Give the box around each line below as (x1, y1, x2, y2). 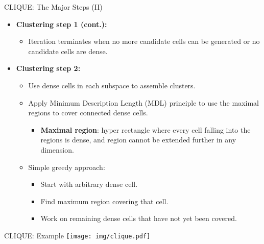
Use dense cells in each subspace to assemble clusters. (28, 80, 196, 90)
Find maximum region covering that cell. (40, 196, 169, 206)
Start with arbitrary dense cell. (40, 179, 138, 189)
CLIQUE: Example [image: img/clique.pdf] (4, 230, 151, 240)
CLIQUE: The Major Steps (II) (4, 2, 103, 12)
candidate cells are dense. (28, 45, 108, 56)
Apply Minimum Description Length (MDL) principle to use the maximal (28, 97, 259, 108)
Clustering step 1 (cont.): (16, 18, 107, 29)
